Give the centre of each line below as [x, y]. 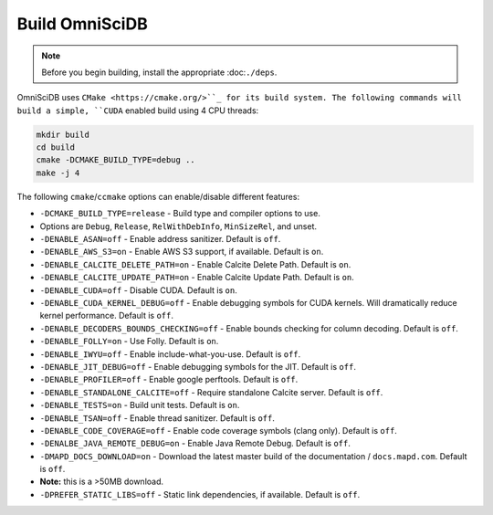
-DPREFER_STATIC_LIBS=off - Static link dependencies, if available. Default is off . [200, 494]
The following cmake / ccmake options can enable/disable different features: [158, 196]
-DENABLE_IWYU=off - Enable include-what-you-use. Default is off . [170, 354]
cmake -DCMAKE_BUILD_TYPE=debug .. [115, 160]
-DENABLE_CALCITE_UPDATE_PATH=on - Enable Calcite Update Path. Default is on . [197, 278]
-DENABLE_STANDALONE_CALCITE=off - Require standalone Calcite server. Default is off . [211, 392]
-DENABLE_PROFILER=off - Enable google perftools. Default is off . [169, 380]
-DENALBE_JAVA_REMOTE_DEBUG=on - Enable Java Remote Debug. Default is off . [195, 444]
